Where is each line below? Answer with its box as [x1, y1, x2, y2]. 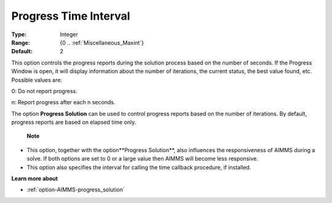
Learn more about [11, 175, 58, 182]
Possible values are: [11, 76, 63, 83]
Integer [60, 31, 78, 38]
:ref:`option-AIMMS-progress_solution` [26, 186, 125, 193]
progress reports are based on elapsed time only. [11, 118, 136, 126]
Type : [11, 31, 27, 38]
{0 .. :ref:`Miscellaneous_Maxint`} [60, 39, 144, 46]
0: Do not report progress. [11, 87, 78, 94]
